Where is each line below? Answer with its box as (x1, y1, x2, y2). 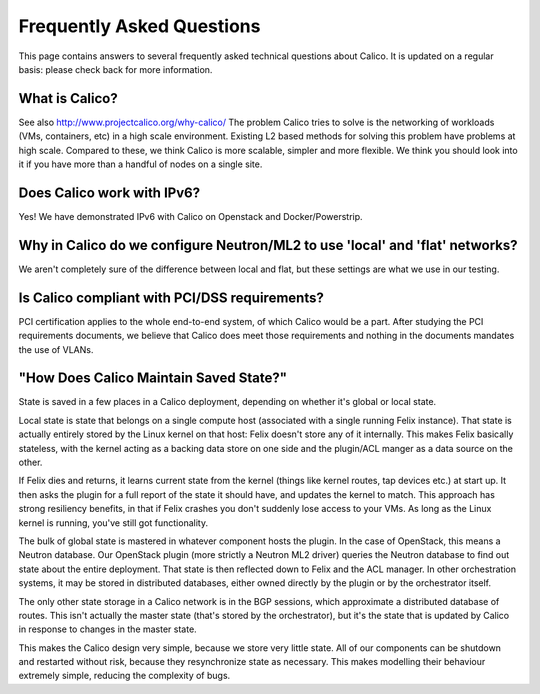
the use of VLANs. (18, 343, 94, 355)
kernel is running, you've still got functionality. (18, 516, 209, 529)
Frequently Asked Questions (18, 15, 261, 37)
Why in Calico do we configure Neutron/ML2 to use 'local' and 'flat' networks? (18, 236, 518, 254)
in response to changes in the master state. (18, 623, 197, 635)
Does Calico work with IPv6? (18, 184, 200, 201)
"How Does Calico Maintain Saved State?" (18, 370, 288, 387)
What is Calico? (18, 90, 119, 107)
